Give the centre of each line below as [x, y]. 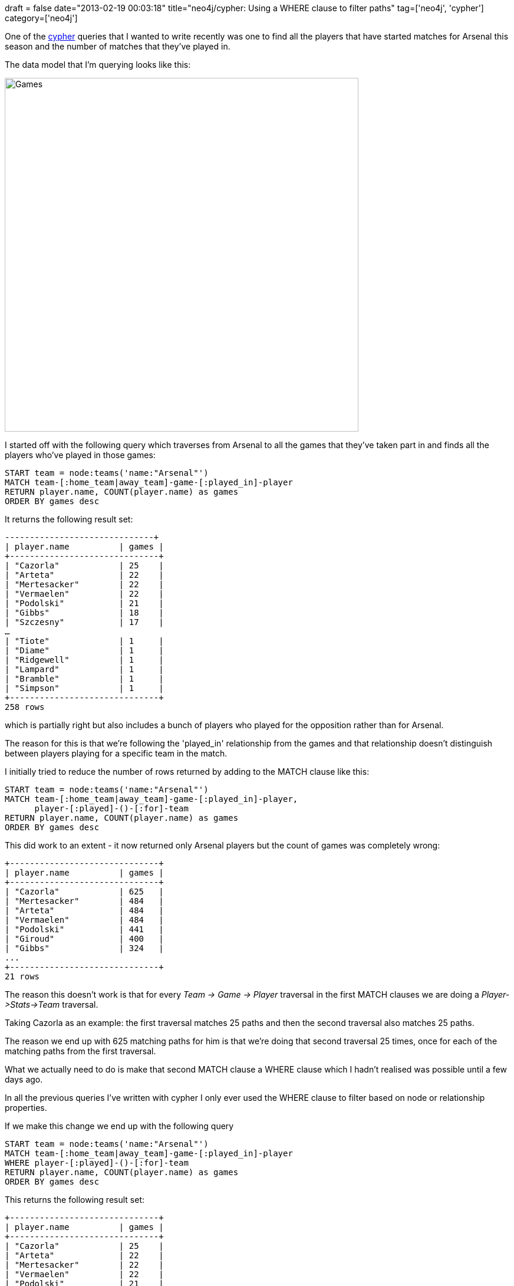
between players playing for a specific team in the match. [116, 753]
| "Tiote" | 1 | [84, 641]
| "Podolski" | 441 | [84, 929]
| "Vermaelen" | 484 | [84, 920]
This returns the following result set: [75, 1200]
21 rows [22, 976]
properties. [26, 1108]
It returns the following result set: [69, 519]
